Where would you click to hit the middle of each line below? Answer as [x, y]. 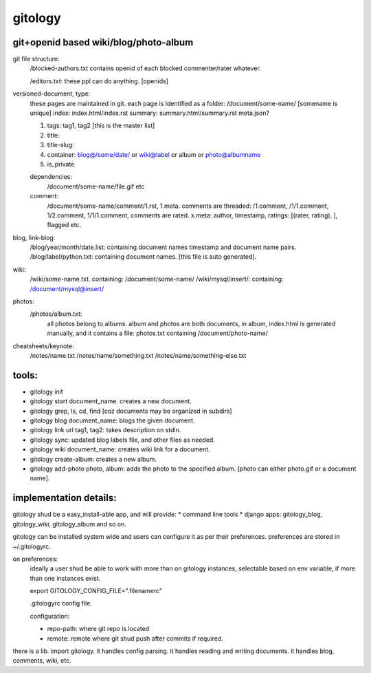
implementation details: [65, 498]
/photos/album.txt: [56, 314]
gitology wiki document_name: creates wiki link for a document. [120, 449]
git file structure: [36, 59]
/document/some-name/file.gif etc [96, 186]
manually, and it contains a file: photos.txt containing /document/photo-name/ [157, 333]
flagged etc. [64, 225]
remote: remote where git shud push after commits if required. [135, 638]
